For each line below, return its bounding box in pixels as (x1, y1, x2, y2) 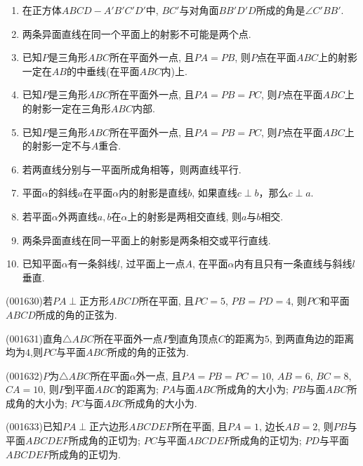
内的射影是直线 (119, 185, 188, 200)
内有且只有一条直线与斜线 (234, 256, 352, 271)
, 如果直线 (192, 185, 237, 200)
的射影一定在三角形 (22, 100, 111, 115)
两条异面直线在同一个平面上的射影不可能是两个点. (22, 26, 251, 41)
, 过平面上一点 (119, 256, 185, 271)
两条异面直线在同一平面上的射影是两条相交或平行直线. (22, 232, 271, 247)
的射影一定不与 (22, 138, 91, 153)
